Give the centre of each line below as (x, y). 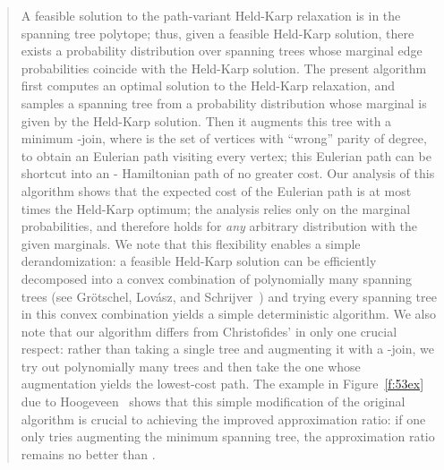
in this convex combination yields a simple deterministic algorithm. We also (229, 314)
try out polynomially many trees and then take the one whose (191, 366)
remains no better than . (88, 453)
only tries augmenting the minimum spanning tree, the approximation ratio (228, 436)
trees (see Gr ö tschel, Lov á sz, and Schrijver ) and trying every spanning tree (229, 296)
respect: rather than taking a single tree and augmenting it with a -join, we (227, 349)
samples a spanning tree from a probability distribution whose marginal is (224, 103)
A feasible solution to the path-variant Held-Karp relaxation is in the (211, 15)
